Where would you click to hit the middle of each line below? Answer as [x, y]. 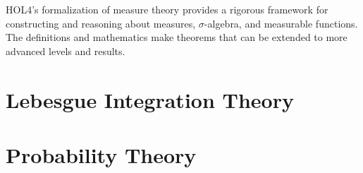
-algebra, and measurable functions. [281, 23]
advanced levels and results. [66, 50]
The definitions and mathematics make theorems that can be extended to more [177, 37]
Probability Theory [101, 154]
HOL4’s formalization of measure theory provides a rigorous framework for [167, 9]
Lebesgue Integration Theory [150, 99]
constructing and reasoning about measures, [101, 23]
